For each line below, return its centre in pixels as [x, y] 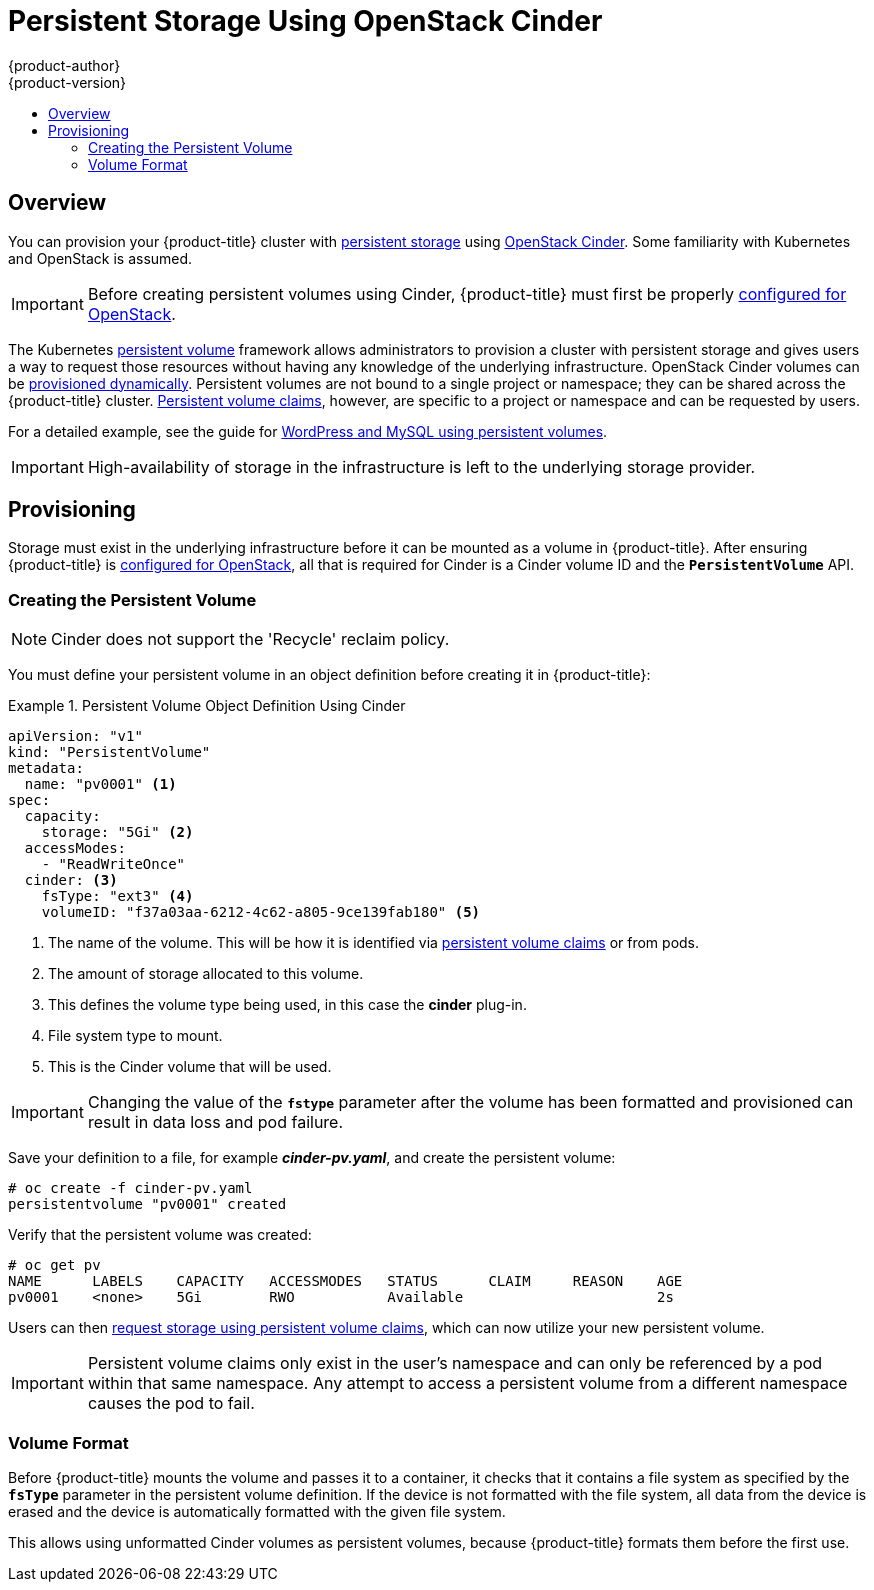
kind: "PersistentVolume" [109, 752]
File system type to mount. [135, 1036]
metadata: [46, 768]
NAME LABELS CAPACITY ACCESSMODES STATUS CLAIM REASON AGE [345, 1281]
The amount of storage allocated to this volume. [206, 974]
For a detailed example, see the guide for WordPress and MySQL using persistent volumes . [308, 431]
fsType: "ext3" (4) [117, 896]
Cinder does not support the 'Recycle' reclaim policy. [250, 639]
